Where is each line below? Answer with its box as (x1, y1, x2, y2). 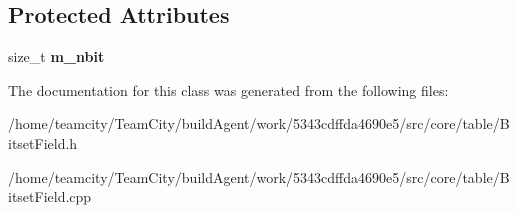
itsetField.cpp (8, 186, 92, 207)
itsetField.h (8, 132, 78, 153)
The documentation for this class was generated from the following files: (8, 79, 449, 100)
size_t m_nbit (8, 46, 105, 67)
